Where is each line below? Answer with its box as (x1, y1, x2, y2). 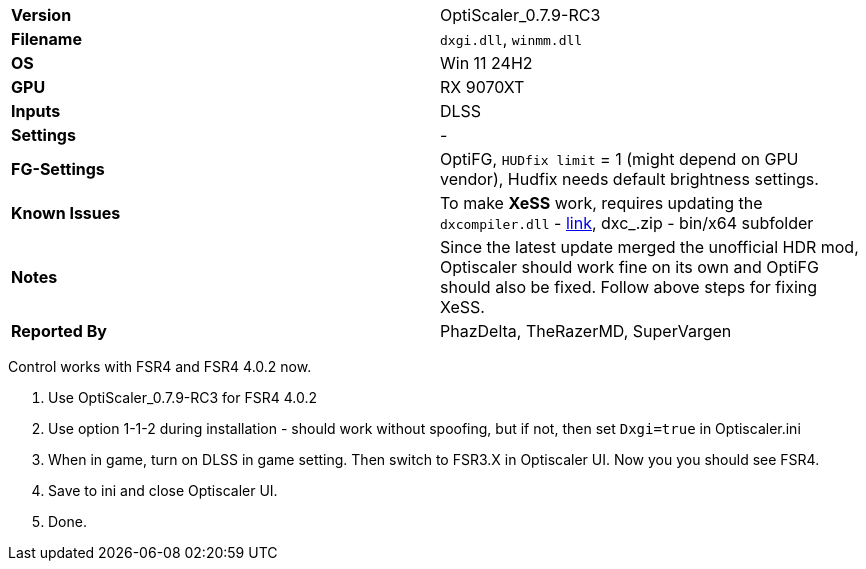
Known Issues (11, 203, 121, 223)
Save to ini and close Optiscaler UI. (48, 482, 278, 499)
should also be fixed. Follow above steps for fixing (440, 277, 818, 297)
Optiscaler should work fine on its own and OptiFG (440, 257, 819, 277)
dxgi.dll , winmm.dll (440, 29, 583, 49)
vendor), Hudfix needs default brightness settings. (440, 169, 819, 189)
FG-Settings (11, 159, 105, 179)
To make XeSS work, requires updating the (440, 193, 763, 213)
